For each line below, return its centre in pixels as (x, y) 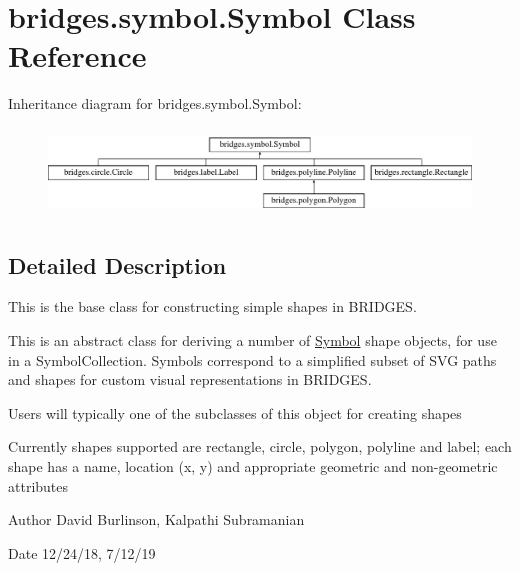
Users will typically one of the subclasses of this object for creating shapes (235, 412)
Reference (77, 55)
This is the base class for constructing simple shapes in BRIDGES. (212, 306)
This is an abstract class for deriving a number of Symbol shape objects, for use (252, 339)
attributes (38, 485)
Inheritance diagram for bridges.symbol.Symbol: (155, 103)
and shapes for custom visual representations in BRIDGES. (190, 379)
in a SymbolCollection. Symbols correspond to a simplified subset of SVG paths (252, 359)
